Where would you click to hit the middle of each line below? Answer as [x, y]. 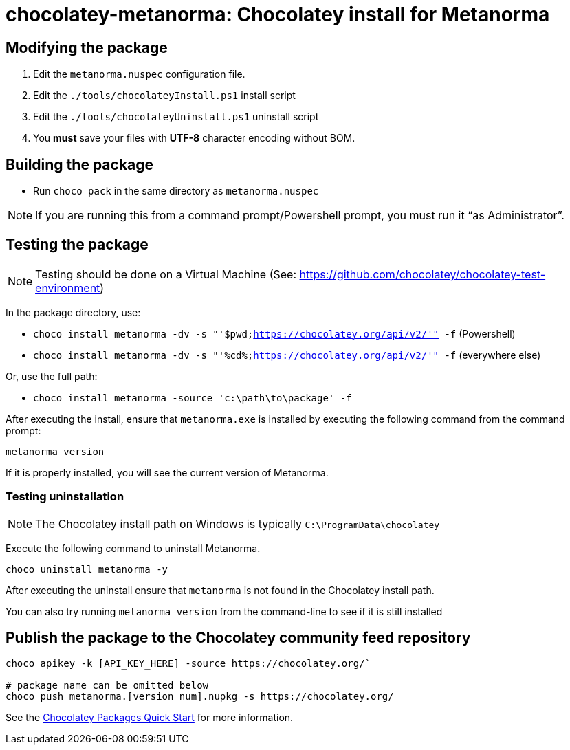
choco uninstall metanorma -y [87, 569]
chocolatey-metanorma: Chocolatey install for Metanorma [278, 14]
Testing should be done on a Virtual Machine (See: [166, 274]
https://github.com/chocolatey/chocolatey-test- [423, 274]
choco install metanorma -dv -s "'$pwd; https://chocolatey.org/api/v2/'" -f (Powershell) [274, 333]
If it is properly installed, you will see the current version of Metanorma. [167, 472]
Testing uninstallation [65, 497]
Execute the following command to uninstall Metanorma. [133, 548]
